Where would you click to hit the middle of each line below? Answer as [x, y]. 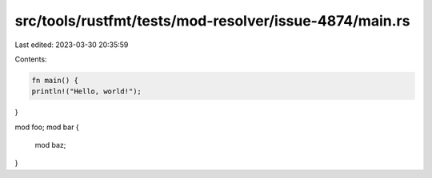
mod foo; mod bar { [47, 127]
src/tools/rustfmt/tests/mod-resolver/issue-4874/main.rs [212, 21]
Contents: [31, 59]
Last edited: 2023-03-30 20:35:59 [72, 45]
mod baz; [50, 145]
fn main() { [55, 80]
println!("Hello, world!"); [86, 91]
